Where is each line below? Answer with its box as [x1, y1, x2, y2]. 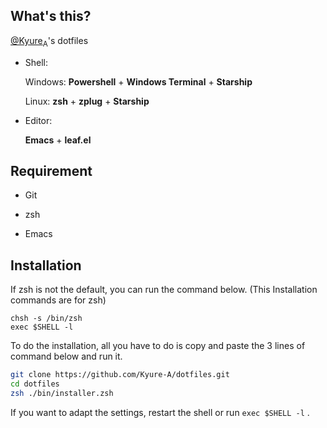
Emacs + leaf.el [24, 134, 92, 146]
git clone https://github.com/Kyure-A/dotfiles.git [10, 370, 230, 380]
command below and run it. [10, 350, 123, 363]
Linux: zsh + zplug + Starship [24, 95, 150, 107]
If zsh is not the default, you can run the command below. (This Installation [10, 284, 318, 296]
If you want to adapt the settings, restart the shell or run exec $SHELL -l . [10, 406, 310, 418]
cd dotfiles [10, 379, 60, 389]
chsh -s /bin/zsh [10, 314, 83, 324]
